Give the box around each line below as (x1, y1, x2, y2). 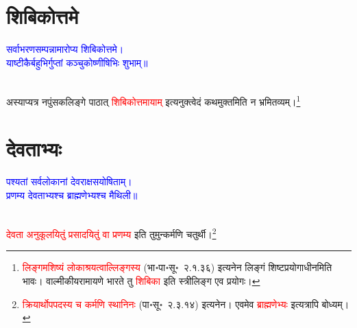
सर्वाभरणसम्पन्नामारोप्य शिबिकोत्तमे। (6, 42, 124, 56)
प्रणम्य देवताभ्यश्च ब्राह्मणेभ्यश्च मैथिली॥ (6, 187, 138, 202)
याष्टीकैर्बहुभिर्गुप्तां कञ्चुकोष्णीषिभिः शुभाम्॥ (6, 55, 148, 69)
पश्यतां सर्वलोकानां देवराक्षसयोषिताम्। (6, 174, 132, 189)
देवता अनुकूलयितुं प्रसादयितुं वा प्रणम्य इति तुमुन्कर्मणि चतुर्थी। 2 (6, 225, 217, 241)
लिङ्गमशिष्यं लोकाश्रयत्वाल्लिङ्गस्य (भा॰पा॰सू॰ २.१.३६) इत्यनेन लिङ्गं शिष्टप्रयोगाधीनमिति (22, 260, 332, 274)
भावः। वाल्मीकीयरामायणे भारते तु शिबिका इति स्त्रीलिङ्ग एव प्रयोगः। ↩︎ (22, 273, 260, 288)
